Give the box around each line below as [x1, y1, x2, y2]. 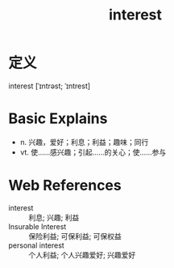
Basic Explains [8, 109, 108, 128]
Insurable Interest [8, 221, 67, 232]
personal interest [8, 240, 64, 250]
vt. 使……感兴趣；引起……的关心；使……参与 [19, 147, 167, 157]
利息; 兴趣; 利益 [28, 212, 80, 222]
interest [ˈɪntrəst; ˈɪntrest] [8, 81, 91, 91]
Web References [8, 177, 122, 195]
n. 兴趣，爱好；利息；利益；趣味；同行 [19, 137, 149, 147]
